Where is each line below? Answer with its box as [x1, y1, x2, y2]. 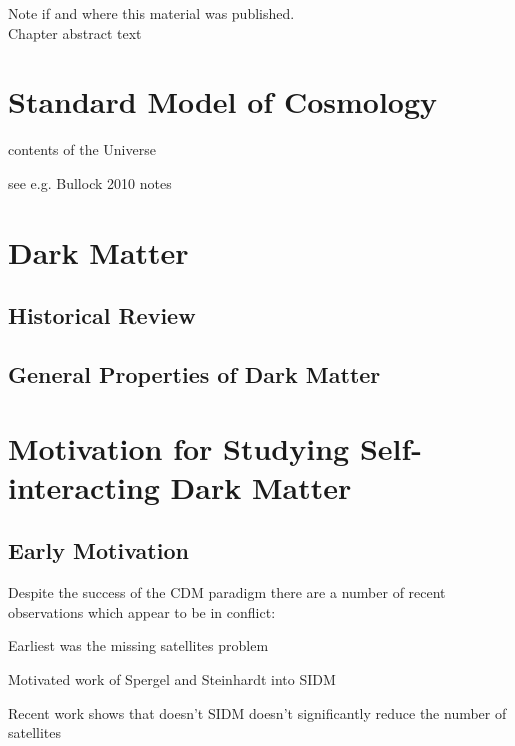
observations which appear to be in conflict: [8, 601, 276, 622]
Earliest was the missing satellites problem [8, 635, 269, 656]
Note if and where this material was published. [8, 3, 295, 23]
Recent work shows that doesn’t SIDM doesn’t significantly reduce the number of [8, 702, 507, 723]
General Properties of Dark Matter [8, 359, 381, 390]
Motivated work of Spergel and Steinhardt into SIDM [8, 668, 336, 689]
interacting [8, 466, 160, 507]
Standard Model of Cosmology [8, 81, 438, 122]
